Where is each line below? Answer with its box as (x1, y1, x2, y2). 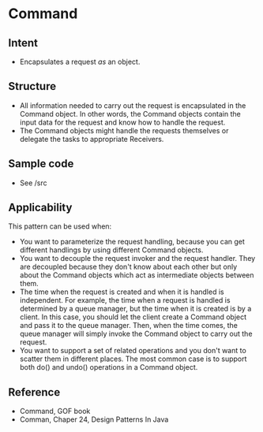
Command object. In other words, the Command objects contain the (19, 109, 241, 118)
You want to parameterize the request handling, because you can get (19, 237, 245, 247)
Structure (8, 80, 57, 93)
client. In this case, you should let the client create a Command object (19, 312, 247, 322)
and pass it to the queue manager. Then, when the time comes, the (19, 321, 239, 330)
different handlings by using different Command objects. (19, 245, 204, 255)
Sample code (8, 157, 74, 170)
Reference (8, 385, 61, 399)
